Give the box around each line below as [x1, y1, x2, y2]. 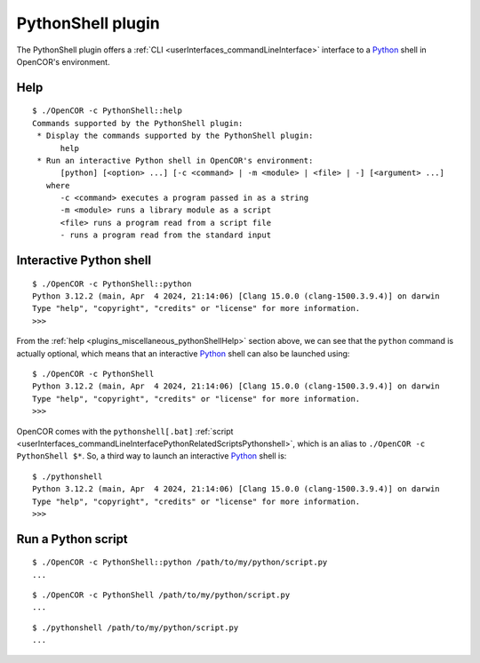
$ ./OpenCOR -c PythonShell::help [32, 106, 182, 116]
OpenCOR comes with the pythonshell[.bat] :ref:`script [16, 426, 234, 436]
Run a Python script [16, 531, 128, 547]
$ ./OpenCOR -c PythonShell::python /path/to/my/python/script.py [32, 557, 328, 568]
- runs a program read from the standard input [60, 230, 271, 240]
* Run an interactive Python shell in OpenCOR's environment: [36, 156, 314, 165]
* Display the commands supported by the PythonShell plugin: [36, 131, 314, 141]
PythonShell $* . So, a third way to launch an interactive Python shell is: [16, 451, 287, 461]
